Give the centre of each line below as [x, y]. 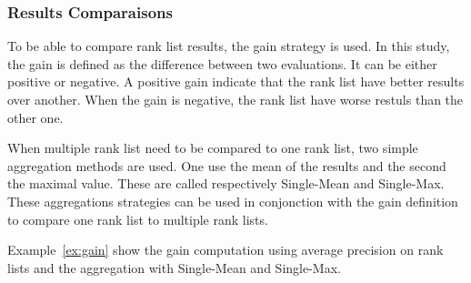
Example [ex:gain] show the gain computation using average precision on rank [225, 250]
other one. [35, 117]
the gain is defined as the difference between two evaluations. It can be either [222, 63]
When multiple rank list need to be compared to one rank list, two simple [213, 148]
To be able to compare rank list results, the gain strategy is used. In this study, [229, 46]
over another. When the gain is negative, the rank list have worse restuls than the [235, 99]
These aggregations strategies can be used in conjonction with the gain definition [233, 201]
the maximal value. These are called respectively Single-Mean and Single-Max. [226, 183]
